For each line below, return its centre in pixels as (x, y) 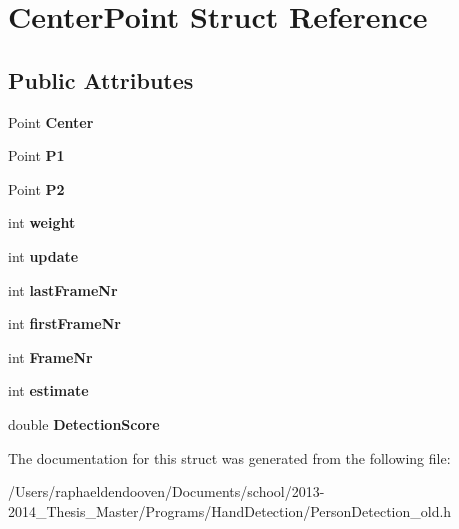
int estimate (48, 390)
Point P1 (36, 155)
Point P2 (36, 188)
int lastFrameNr (63, 289)
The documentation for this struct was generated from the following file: (229, 457)
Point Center (51, 121)
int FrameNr (50, 356)
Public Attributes (101, 79)
